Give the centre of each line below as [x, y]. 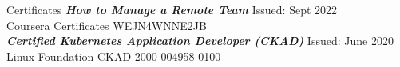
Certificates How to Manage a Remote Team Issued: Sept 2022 [172, 9]
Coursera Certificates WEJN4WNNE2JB [107, 25]
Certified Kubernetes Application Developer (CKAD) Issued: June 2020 [200, 41]
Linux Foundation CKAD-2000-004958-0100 [114, 56]
